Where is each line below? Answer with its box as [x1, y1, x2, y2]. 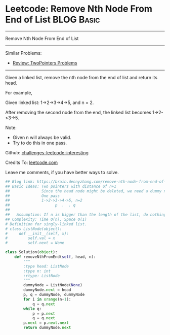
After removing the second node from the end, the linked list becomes [5, 109, 152, 115]
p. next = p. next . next [23, 320, 69, 325]
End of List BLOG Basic [5, 14, 100, 25]
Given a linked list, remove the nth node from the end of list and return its [5, 74, 158, 80]
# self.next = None [5, 241, 65, 246]
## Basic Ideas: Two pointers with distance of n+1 [5, 184, 116, 189]
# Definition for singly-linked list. [5, 221, 87, 226]
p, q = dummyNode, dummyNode [23, 292, 85, 297]
